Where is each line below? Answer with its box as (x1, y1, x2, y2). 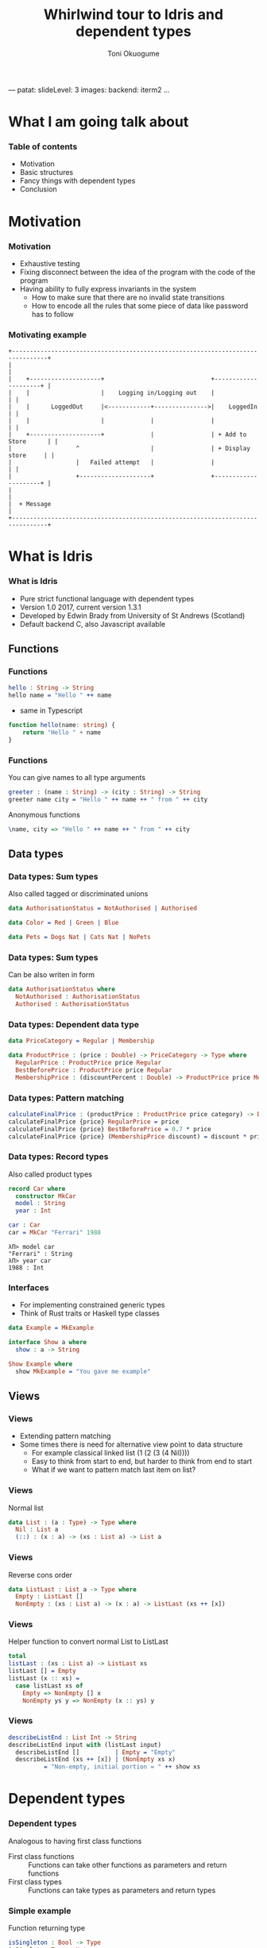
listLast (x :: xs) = (8, 1675, 80, 1683)
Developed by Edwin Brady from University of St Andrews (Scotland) (19, 610, 246, 620)
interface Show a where (8, 1339, 87, 1347)
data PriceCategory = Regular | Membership (8, 1037, 155, 1046)
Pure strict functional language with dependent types (19, 593, 195, 603)
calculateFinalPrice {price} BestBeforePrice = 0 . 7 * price (8, 1125, 212, 1133)
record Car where (8, 1185, 66, 1192)
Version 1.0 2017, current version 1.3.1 (19, 602, 141, 612)
